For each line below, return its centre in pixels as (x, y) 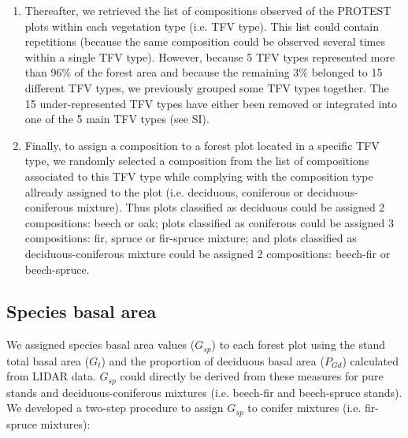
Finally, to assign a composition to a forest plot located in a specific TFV (202, 145)
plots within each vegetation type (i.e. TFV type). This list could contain (202, 26)
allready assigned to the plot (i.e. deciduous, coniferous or (164, 191)
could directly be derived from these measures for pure (252, 376)
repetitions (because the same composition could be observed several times (205, 41)
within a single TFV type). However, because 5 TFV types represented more (210, 56)
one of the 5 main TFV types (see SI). (117, 119)
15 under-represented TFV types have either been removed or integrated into (211, 103)
